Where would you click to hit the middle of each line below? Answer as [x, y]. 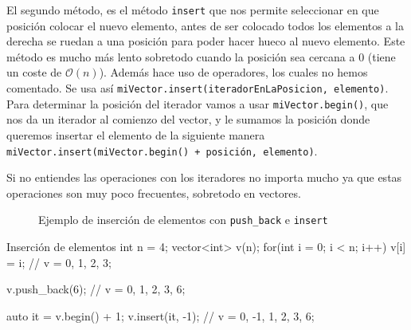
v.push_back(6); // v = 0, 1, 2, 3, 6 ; [96, 289]
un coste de [34, 72]
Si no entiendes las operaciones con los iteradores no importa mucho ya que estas [204, 177]
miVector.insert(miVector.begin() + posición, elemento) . [162, 150]
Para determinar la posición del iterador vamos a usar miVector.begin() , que [198, 103]
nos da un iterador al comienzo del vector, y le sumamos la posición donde [188, 119]
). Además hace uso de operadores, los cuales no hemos [233, 72]
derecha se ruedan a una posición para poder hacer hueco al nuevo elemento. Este [206, 41]
